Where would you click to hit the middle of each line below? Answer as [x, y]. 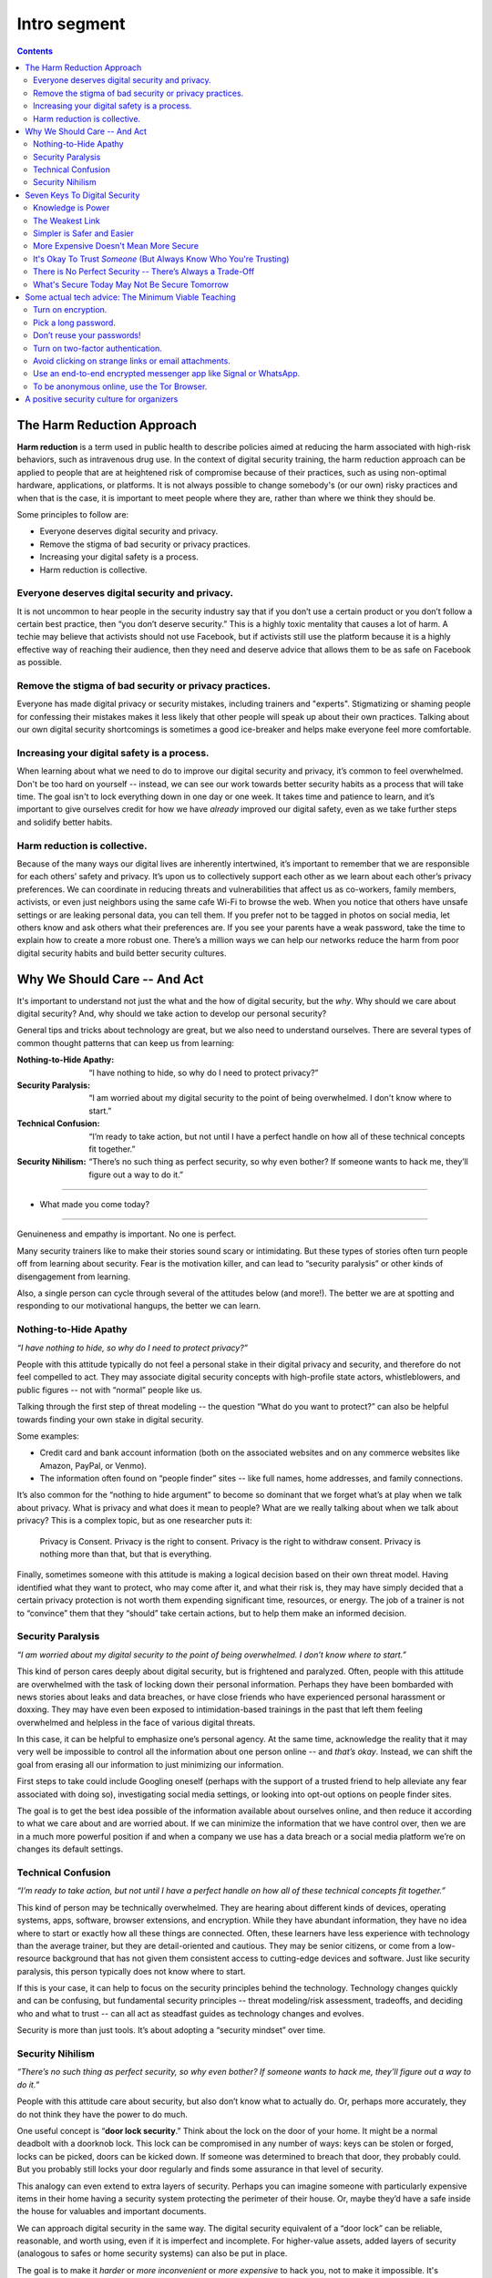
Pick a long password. [74, 323]
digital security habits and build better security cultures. [122, 953]
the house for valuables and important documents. [112, 2211]
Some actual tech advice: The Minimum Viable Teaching [130, 297]
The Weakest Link [67, 221]
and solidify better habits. [65, 822]
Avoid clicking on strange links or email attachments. [132, 361]
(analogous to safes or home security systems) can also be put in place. [152, 2253]
